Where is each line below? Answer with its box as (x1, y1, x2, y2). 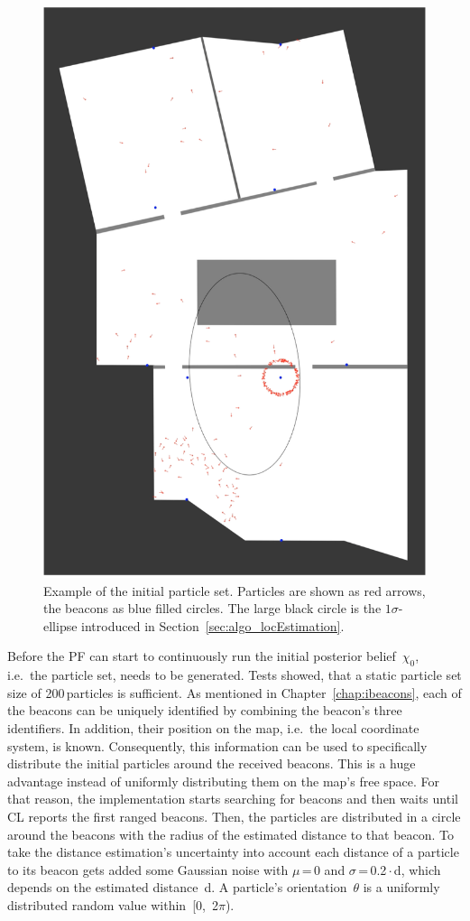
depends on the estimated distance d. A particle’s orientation (7, 878, 347, 897)
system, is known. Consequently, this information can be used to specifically (7, 736, 428, 755)
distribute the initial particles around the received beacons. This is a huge (7, 754, 416, 773)
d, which (393, 860, 441, 879)
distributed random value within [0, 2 (7, 895, 218, 914)
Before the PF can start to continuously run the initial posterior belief (7, 647, 396, 665)
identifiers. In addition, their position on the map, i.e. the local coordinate (7, 718, 419, 737)
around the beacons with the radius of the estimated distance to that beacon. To (7, 824, 455, 843)
